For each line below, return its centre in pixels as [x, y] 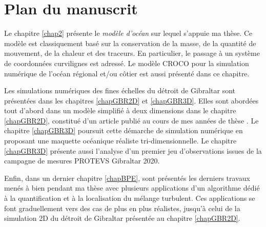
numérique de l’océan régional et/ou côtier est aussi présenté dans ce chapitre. [127, 73]
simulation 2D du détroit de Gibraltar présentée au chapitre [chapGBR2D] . [122, 218]
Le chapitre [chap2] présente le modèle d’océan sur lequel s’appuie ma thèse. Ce [128, 33]
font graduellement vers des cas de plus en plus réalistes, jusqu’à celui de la [122, 208]
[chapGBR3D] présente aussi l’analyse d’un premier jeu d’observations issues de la [133, 150]
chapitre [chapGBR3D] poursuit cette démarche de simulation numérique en [124, 130]
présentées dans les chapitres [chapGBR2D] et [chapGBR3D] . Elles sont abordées [131, 100]
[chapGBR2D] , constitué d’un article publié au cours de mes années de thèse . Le [131, 120]
